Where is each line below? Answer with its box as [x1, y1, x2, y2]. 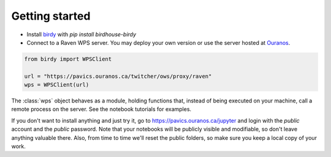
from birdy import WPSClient [24, 55, 112, 63]
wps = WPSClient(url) [24, 82, 89, 88]
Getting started [11, 9, 91, 23]
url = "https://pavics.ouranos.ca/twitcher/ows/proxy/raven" [24, 72, 212, 80]
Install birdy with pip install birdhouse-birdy [26, 31, 137, 38]
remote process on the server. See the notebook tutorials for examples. [11, 105, 192, 113]
